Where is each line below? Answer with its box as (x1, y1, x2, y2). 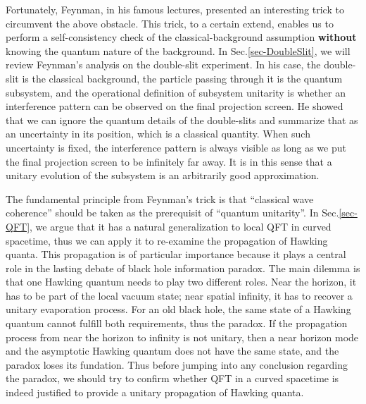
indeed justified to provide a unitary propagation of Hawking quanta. (6, 385, 304, 400)
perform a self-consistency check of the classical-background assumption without (6, 30, 357, 44)
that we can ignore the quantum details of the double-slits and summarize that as (6, 112, 358, 127)
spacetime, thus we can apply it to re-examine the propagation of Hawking (6, 233, 328, 247)
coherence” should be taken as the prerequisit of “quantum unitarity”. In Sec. (6, 205, 339, 220)
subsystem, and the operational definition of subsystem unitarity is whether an (6, 85, 346, 99)
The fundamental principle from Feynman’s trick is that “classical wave (6, 191, 314, 206)
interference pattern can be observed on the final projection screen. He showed (6, 99, 343, 114)
